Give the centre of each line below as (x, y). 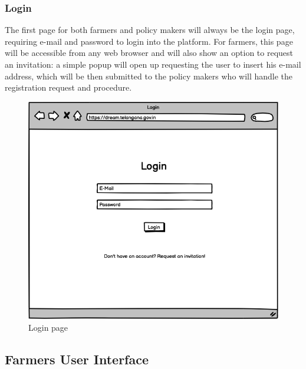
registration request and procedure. (68, 87)
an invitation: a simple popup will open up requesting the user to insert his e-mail (153, 64)
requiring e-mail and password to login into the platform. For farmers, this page (149, 41)
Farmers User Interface (77, 359)
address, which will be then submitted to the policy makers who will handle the (149, 76)
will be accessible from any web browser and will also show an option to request (149, 53)
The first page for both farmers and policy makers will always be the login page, (150, 30)
